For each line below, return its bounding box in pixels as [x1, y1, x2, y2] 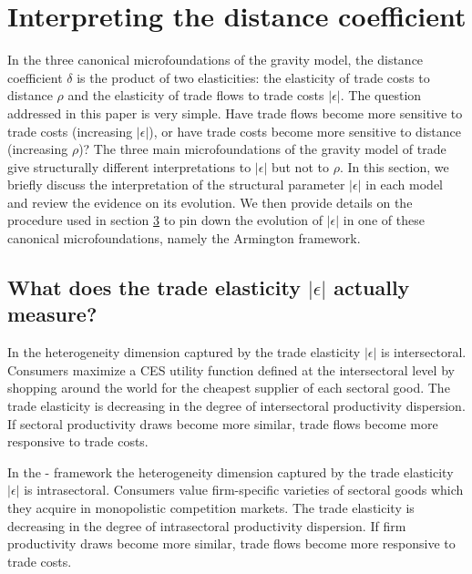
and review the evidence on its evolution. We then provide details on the [7, 192, 413, 211]
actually [333, 273, 410, 302]
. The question [340, 86, 422, 105]
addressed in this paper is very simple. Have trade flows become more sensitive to [7, 103, 463, 122]
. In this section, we [339, 157, 449, 176]
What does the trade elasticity [7, 273, 301, 302]
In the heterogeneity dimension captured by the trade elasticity [7, 343, 361, 362]
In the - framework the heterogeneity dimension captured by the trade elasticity [7, 462, 454, 481]
